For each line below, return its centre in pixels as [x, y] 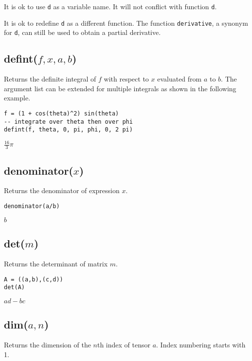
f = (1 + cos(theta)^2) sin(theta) [62, 113]
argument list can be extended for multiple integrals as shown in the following [120, 88]
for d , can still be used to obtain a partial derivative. [82, 32]
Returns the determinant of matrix [56, 263]
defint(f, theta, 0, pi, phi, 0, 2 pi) [68, 130]
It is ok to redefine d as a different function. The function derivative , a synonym [126, 23]
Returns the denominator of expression [62, 190]
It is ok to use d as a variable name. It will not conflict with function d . [110, 6]
